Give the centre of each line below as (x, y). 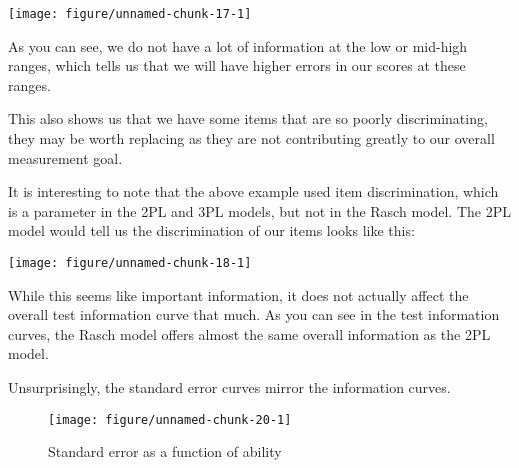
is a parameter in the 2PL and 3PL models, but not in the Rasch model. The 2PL (259, 210)
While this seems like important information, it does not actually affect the (238, 294)
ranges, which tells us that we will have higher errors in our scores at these (237, 65)
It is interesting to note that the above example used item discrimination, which (253, 191)
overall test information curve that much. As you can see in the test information (254, 314)
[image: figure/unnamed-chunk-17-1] (130, 14)
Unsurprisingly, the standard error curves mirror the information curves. (229, 387)
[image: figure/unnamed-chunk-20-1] (170, 419)
